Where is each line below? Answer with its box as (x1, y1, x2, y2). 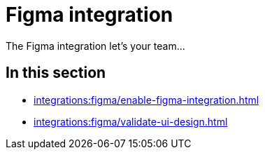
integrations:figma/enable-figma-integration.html (34, 93, 259, 106)
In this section (6, 64, 106, 82)
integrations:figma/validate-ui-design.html (34, 115, 228, 128)
